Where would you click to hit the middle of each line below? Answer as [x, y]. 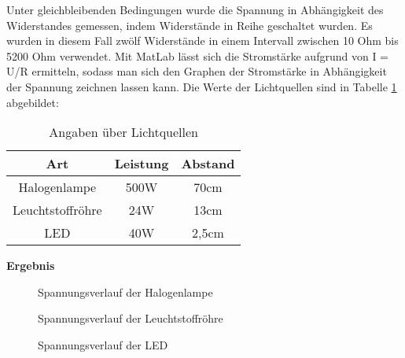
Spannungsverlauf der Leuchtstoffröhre [131, 318]
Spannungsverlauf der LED [103, 344]
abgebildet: [33, 102]
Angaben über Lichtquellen [123, 132]
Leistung [142, 164]
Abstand [208, 164]
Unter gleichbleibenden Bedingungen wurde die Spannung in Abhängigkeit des [195, 9]
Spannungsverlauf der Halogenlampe [125, 292]
